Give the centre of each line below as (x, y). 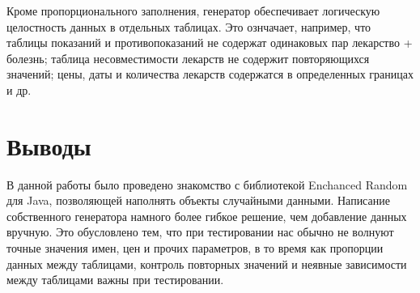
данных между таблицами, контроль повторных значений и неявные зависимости (207, 263)
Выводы (49, 145)
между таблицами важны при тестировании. (115, 280)
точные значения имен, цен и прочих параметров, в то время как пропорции (195, 248)
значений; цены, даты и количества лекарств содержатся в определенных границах (210, 74)
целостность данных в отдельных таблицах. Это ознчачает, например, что (189, 26)
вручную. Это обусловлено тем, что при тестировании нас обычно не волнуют (200, 232)
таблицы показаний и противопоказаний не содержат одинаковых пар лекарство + (210, 42)
